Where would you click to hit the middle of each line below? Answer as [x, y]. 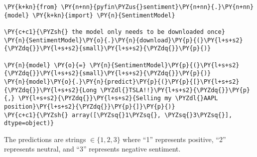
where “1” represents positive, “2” [174, 139]
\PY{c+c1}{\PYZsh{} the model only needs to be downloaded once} [115, 32]
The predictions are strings [45, 139]
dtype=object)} [29, 123]
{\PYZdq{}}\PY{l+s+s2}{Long [51, 90]
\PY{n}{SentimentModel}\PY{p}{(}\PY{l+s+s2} [164, 65]
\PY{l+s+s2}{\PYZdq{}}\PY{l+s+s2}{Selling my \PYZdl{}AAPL [118, 98]
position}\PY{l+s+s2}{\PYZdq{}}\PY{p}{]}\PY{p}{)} [90, 106]
